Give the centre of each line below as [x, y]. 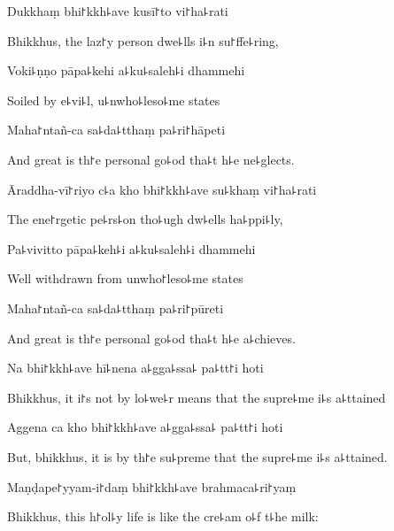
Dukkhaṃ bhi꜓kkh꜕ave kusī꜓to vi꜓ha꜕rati [118, 11]
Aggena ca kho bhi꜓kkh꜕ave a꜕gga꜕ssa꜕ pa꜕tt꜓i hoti [145, 427]
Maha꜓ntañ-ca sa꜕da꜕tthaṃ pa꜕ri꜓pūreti [116, 308]
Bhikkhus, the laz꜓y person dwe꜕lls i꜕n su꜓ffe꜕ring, [143, 40]
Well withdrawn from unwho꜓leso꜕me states [125, 278]
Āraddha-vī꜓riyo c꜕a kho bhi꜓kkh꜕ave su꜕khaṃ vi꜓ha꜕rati [162, 189]
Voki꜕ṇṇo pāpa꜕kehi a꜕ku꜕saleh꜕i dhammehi [126, 70]
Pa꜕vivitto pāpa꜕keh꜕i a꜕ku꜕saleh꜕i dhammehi [131, 248]
